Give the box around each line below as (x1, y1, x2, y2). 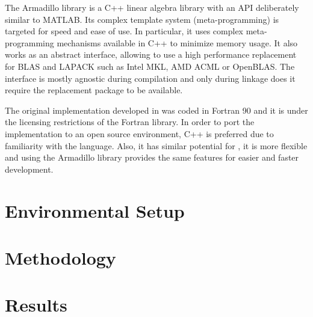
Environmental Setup (5, 198, 185, 223)
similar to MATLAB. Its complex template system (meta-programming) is (5, 13, 279, 25)
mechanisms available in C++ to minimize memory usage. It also (57, 36, 298, 49)
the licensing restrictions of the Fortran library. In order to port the (5, 115, 255, 128)
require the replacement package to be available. (5, 84, 183, 96)
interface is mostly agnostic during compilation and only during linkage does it (5, 72, 296, 84)
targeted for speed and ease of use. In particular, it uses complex (5, 25, 244, 37)
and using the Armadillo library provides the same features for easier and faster (5, 151, 299, 164)
